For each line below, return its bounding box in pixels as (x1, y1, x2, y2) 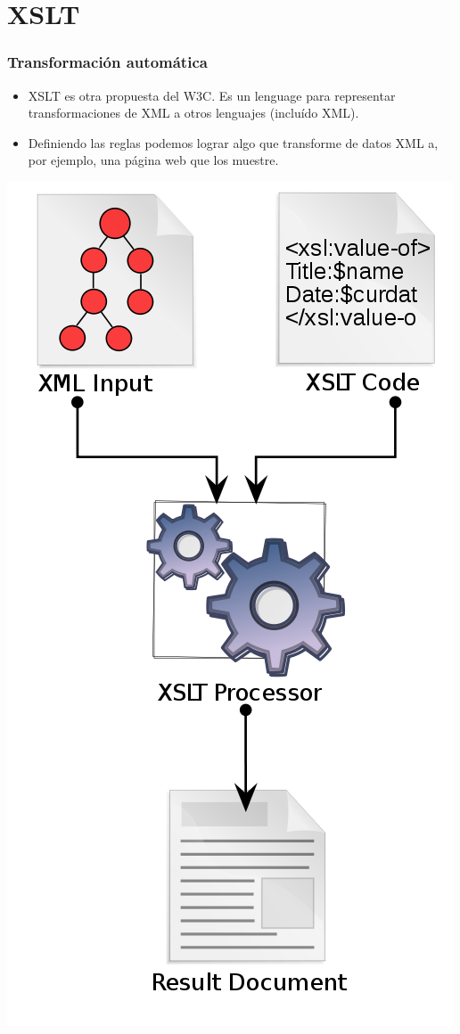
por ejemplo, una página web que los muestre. (28, 151, 279, 169)
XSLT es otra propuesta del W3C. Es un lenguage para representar (28, 86, 396, 104)
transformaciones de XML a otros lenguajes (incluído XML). (28, 103, 359, 122)
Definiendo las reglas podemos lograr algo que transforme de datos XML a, (28, 133, 439, 152)
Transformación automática (7, 51, 208, 73)
